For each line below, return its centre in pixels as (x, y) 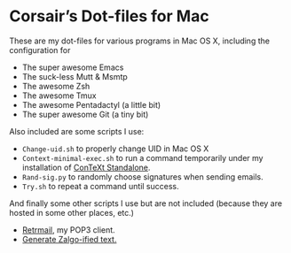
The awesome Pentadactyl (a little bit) (91, 104)
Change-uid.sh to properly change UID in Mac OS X (115, 149)
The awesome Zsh (56, 86)
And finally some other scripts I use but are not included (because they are (145, 203)
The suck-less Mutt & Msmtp (75, 76)
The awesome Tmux (59, 96)
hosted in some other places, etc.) (72, 212)
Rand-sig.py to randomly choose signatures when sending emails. (142, 176)
